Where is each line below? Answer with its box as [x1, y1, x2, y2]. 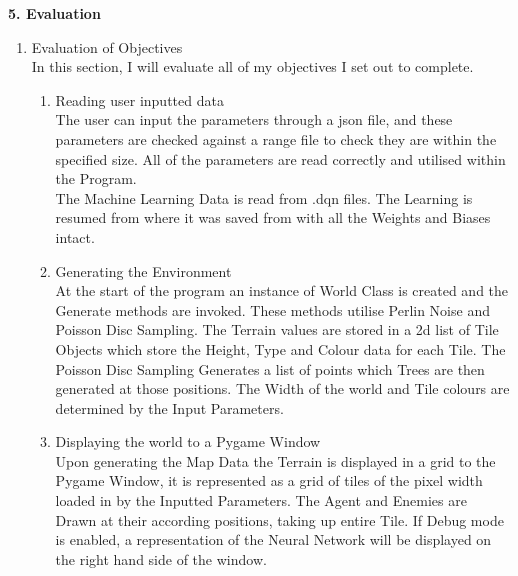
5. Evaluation [8, 3, 101, 23]
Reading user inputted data [55, 89, 224, 110]
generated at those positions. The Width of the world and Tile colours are [55, 378, 510, 399]
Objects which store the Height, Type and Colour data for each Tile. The [55, 338, 506, 359]
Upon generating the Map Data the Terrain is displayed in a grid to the [55, 450, 496, 471]
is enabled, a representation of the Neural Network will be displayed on [55, 529, 492, 550]
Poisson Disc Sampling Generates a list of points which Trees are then [55, 358, 485, 379]
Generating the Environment [55, 260, 232, 281]
